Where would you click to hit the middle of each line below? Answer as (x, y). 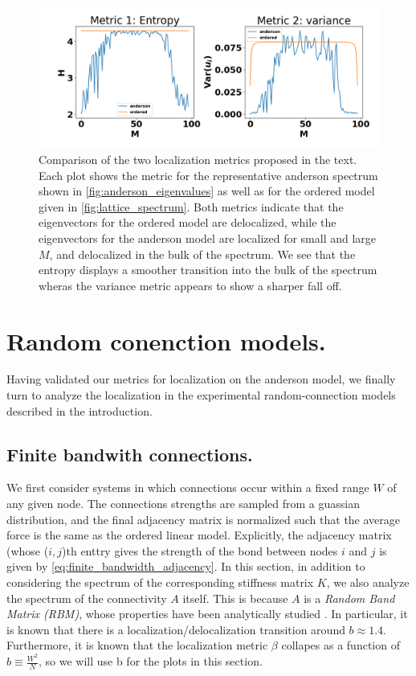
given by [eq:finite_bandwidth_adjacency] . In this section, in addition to (186, 566)
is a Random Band (349, 598)
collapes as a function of (341, 645)
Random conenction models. (166, 340)
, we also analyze (368, 582)
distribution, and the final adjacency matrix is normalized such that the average (204, 519)
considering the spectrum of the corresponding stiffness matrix (160, 582)
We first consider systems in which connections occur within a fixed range (188, 488)
